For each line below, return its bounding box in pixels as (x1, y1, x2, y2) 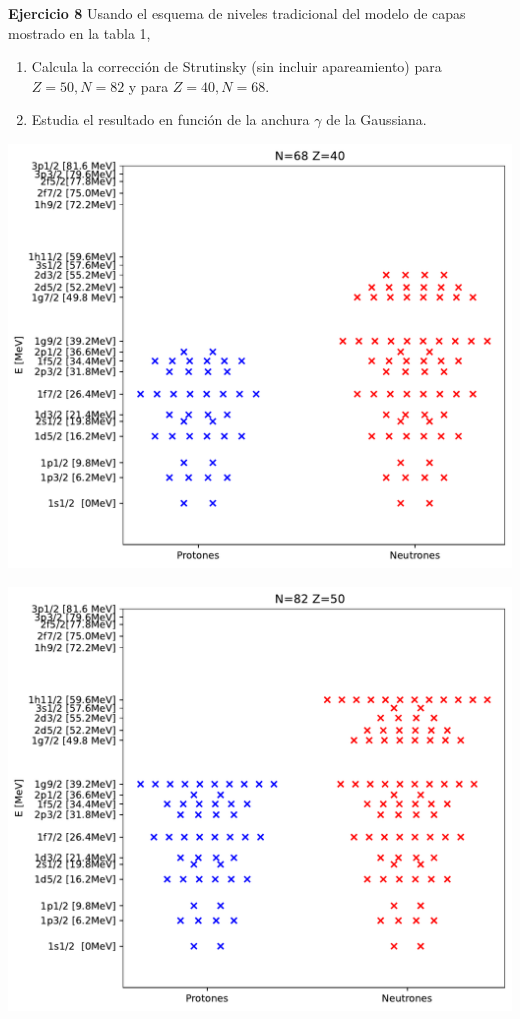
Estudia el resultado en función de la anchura (31, 109, 310, 130)
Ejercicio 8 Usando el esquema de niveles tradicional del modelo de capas (8, 3, 466, 23)
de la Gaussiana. (326, 109, 427, 130)
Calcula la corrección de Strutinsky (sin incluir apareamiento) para (31, 56, 442, 77)
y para (128, 75, 169, 96)
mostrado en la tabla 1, (8, 22, 151, 43)
